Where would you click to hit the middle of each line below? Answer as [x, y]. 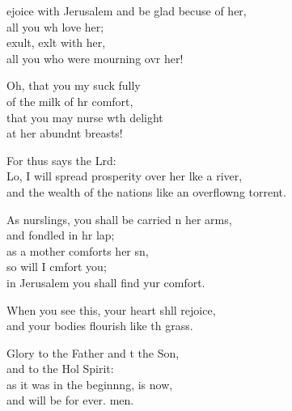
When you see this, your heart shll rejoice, [111, 309]
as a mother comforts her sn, [78, 250]
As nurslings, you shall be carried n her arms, [119, 219]
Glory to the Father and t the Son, [93, 352]
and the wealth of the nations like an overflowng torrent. [146, 191]
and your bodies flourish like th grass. [100, 326]
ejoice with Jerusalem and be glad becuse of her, [127, 11]
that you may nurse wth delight [85, 117]
